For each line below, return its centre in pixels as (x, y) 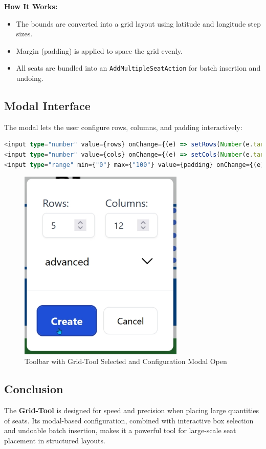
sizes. (24, 34)
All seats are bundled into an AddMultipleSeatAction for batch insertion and (138, 68)
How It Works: (31, 6)
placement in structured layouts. (55, 441)
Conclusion (34, 389)
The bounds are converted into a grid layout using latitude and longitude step (138, 23)
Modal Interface (47, 106)
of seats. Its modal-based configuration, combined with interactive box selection (129, 420)
